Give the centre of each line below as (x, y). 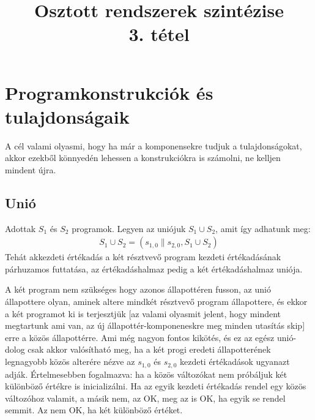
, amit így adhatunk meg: (263, 228)
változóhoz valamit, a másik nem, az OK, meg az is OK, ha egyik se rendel (145, 398)
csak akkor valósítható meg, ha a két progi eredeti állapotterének (149, 349)
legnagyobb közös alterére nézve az (70, 362)
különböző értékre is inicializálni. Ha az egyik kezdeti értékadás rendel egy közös (156, 386)
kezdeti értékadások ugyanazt (235, 362)
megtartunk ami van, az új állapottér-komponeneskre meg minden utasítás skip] (155, 325)
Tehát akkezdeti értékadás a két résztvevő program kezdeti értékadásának (143, 257)
